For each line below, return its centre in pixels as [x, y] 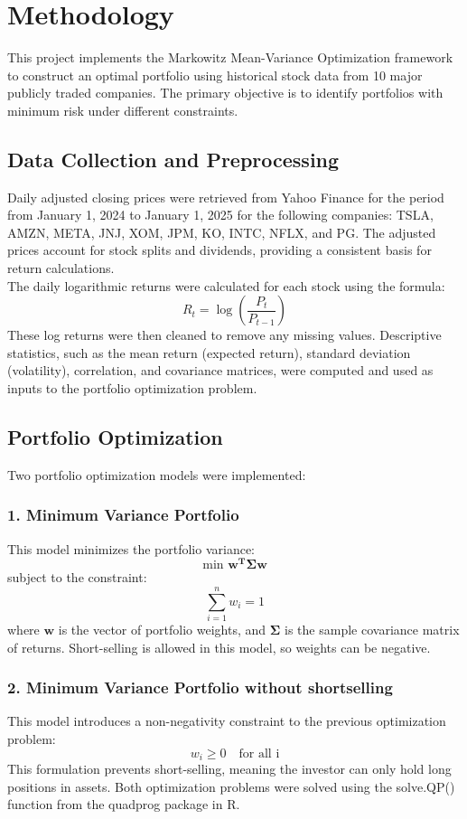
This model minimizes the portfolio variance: [131, 548]
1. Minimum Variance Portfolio [123, 515]
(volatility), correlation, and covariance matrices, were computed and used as [220, 370]
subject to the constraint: [77, 577]
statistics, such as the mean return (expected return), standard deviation [209, 352]
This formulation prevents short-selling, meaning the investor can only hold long [229, 769]
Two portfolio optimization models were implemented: [157, 474]
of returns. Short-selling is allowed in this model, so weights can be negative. [219, 647]
